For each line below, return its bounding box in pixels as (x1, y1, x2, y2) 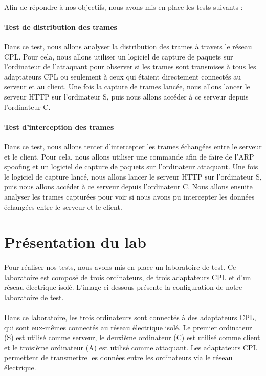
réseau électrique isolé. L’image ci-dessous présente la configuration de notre (4, 282, 242, 292)
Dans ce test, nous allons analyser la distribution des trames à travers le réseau (4, 41, 252, 51)
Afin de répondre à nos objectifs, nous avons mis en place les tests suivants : (4, 1, 243, 12)
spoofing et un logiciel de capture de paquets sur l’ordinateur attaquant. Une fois (4, 161, 258, 172)
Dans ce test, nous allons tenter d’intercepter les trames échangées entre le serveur (4, 141, 262, 151)
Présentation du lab (4, 231, 146, 252)
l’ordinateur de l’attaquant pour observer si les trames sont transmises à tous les (4, 61, 256, 72)
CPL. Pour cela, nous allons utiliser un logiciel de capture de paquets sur (4, 51, 233, 62)
